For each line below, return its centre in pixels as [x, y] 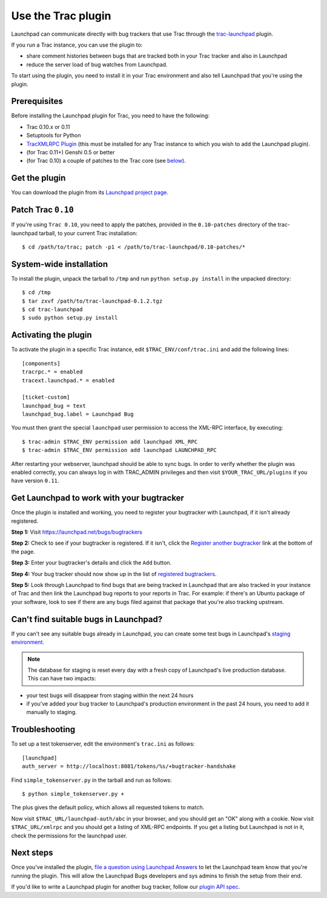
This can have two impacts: [62, 678]
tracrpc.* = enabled [52, 372]
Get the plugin [38, 178]
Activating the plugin [51, 335]
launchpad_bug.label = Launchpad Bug [78, 414]
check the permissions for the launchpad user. [69, 836]
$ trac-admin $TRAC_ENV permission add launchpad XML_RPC [110, 441]
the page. [23, 551]
